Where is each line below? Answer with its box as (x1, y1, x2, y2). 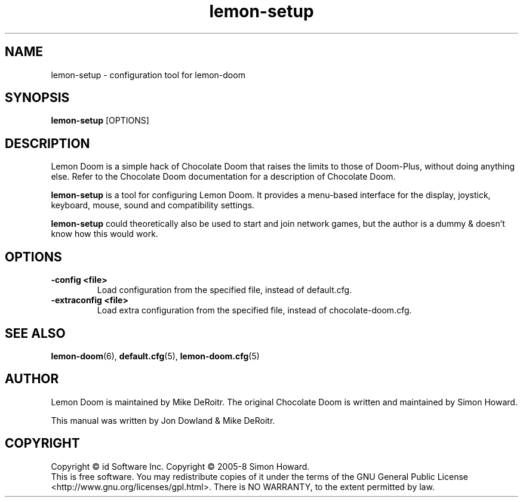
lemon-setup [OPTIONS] (51, 115, 149, 126)
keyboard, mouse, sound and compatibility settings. (51, 200, 255, 211)
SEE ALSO (5, 325, 66, 341)
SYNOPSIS (5, 90, 70, 106)
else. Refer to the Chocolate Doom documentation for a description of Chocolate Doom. (51, 171, 396, 182)
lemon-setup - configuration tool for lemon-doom (51, 69, 245, 80)
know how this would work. (51, 229, 158, 239)
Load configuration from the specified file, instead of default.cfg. (97, 285, 352, 295)
